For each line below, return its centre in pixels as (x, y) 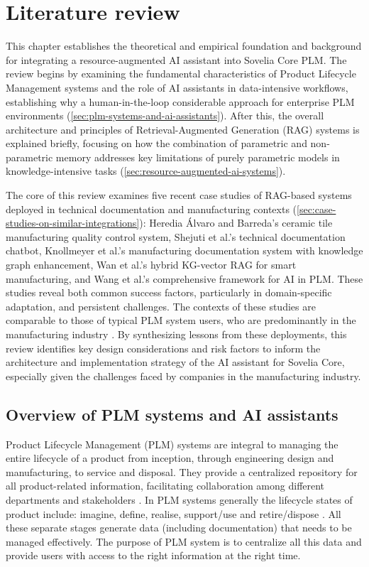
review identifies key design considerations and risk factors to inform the (163, 348)
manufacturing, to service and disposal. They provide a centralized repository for (182, 471)
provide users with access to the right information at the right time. (153, 555)
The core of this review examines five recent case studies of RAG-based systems (179, 195)
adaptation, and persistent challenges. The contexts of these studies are (161, 306)
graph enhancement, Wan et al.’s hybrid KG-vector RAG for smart (151, 265)
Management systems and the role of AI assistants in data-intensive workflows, (177, 87)
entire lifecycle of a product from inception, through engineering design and (170, 458)
